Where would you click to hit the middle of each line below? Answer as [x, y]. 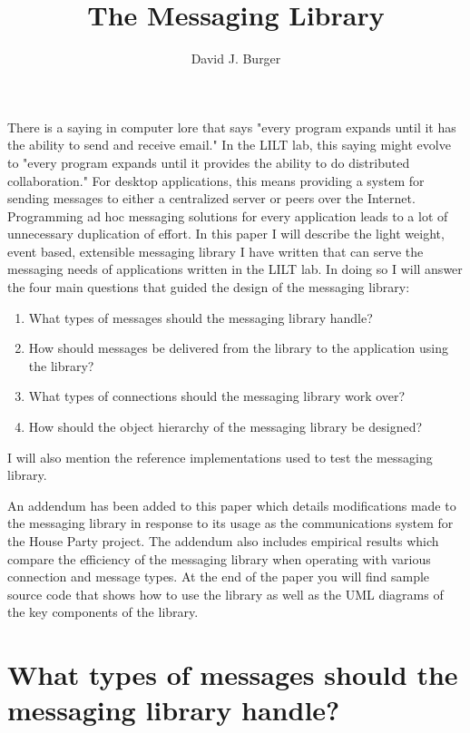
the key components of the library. [103, 612]
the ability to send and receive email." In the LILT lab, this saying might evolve [229, 145]
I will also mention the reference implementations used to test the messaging [220, 457]
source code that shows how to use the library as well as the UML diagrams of [225, 594]
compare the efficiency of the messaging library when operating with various [219, 558]
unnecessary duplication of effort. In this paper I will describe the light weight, [226, 234]
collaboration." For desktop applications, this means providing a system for [216, 180]
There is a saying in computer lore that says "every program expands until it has [232, 127]
